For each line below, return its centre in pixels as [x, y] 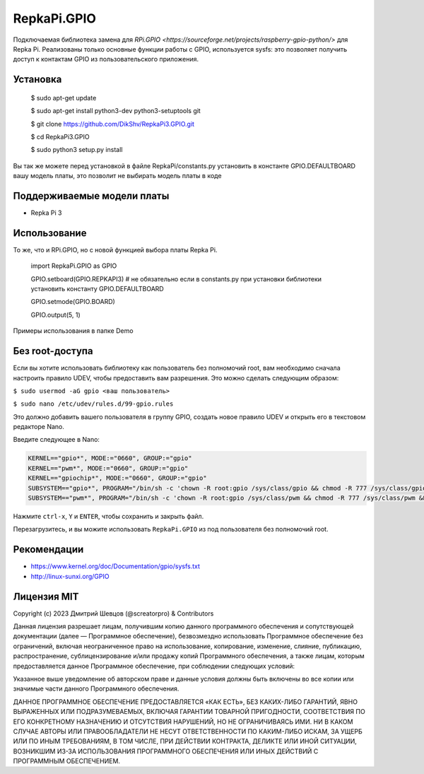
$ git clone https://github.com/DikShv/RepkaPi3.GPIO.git [112, 124]
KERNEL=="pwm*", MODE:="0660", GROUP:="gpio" [108, 468]
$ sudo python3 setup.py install [77, 150]
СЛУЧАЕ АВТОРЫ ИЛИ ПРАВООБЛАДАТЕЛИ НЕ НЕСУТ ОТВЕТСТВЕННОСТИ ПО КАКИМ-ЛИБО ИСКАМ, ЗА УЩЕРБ [188, 731]
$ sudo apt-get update [64, 98]
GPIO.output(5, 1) [55, 315]
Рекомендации [48, 550]
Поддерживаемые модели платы [91, 195]
